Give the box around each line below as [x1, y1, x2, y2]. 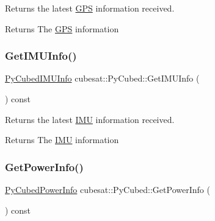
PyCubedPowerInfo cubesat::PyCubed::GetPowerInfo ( [5, 183, 210, 195]
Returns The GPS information [5, 22, 119, 35]
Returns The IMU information [5, 133, 119, 146]
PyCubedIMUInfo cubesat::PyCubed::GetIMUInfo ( [5, 72, 200, 85]
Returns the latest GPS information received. [5, 2, 175, 14]
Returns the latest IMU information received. [5, 113, 175, 125]
